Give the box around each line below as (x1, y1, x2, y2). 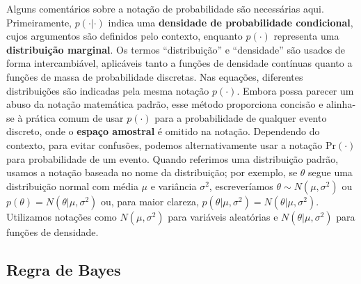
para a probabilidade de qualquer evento (154, 110, 327, 125)
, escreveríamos (209, 178, 273, 193)
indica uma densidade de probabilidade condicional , (108, 15, 353, 29)
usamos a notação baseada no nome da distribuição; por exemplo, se (6, 165, 298, 180)
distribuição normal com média (6, 178, 138, 193)
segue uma (308, 165, 353, 180)
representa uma (273, 29, 339, 43)
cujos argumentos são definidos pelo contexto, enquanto (6, 29, 243, 43)
